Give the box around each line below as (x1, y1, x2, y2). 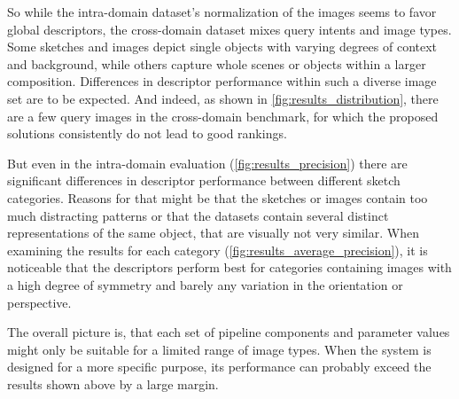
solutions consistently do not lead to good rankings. (7, 124, 287, 143)
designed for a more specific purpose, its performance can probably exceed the (7, 357, 432, 376)
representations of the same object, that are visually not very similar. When (7, 223, 419, 242)
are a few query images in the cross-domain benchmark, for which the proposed (7, 106, 439, 125)
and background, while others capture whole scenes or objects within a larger (7, 54, 426, 73)
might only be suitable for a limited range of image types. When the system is (7, 340, 432, 358)
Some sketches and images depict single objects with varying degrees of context (7, 37, 438, 56)
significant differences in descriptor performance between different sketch (7, 171, 401, 190)
